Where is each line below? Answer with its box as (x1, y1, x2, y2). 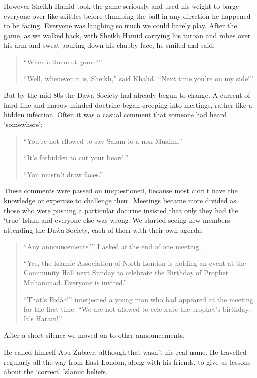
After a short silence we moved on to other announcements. (4, 330, 185, 340)
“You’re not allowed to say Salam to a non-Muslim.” (23, 135, 182, 146)
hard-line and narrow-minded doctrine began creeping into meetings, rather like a (4, 99, 252, 110)
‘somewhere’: (4, 119, 43, 129)
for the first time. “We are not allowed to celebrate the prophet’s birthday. (23, 304, 250, 314)
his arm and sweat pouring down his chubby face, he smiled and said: (4, 40, 215, 50)
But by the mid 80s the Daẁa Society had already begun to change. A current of (4, 90, 250, 100)
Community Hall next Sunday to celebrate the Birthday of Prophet (23, 267, 229, 278)
